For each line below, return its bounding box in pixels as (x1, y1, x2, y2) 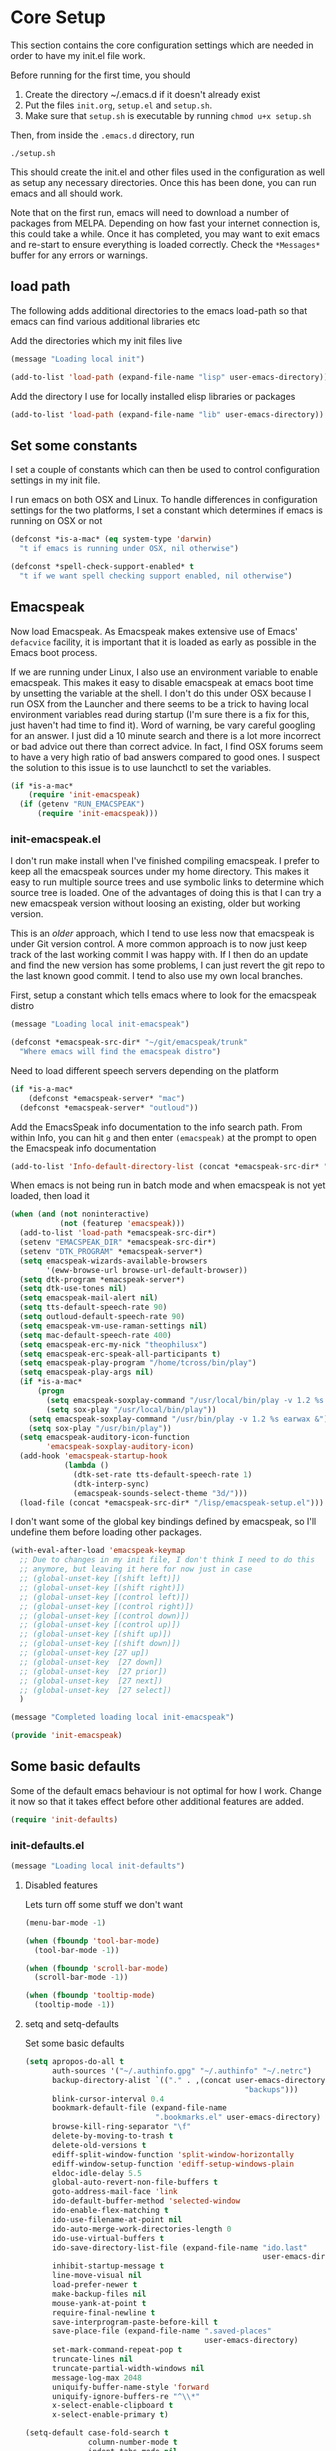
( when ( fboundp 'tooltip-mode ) (24, 1991, 156, 2001)
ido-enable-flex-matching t (51, 2206, 169, 2216)
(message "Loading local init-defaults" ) (10, 1861, 186, 1871)
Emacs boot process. (10, 646, 98, 658)
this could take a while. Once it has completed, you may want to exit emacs (10, 227, 320, 240)
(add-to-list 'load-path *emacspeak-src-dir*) (19, 1228, 217, 1238)
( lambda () (63, 1461, 110, 1471)
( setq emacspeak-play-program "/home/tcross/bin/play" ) (19, 1358, 257, 1368)
